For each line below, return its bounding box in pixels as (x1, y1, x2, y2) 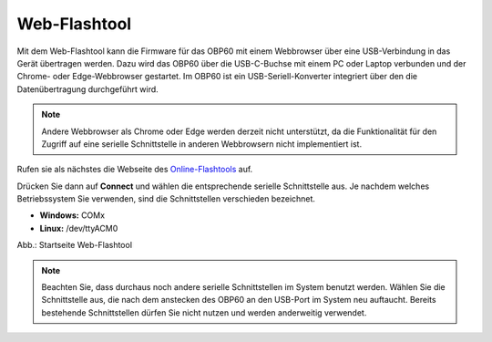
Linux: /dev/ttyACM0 (39, 223, 118, 233)
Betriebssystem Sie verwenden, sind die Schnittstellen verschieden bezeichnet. (16, 193, 316, 204)
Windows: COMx (39, 210, 105, 221)
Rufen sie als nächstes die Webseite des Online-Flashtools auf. (16, 164, 253, 175)
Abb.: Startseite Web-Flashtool (16, 240, 132, 251)
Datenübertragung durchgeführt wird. (16, 83, 159, 95)
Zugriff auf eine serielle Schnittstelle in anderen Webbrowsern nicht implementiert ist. (41, 138, 363, 150)
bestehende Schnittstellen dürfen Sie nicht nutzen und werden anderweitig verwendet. (41, 306, 367, 318)
